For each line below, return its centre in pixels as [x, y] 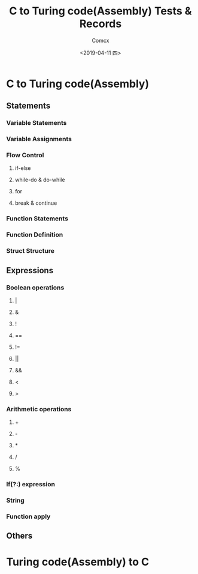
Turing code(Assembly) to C [78, 562]
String [16, 501]
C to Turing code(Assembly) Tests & [100, 11]
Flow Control [25, 156]
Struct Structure [31, 251]
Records [100, 24]
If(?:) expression [31, 485]
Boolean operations [35, 288]
